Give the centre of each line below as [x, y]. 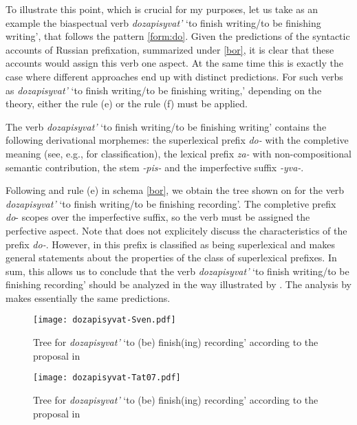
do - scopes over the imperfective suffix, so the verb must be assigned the [158, 217]
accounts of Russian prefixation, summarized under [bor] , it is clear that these [170, 49]
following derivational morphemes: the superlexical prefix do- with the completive [177, 140]
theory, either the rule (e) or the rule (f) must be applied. [127, 103]
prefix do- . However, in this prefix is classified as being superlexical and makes [170, 244]
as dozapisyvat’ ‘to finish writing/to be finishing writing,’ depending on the [164, 90]
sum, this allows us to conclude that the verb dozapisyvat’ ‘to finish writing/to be [177, 271]
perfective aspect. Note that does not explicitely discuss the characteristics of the [176, 230]
